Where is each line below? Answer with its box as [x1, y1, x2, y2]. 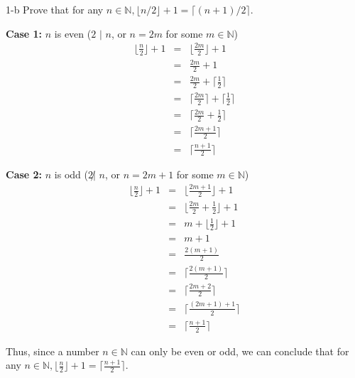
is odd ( [54, 167, 88, 182]
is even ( [54, 26, 92, 40]
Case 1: [6, 26, 43, 40]
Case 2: [6, 167, 43, 182]
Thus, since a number [6, 343, 99, 358]
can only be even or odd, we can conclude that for [131, 343, 349, 358]
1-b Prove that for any [6, 2, 104, 16]
